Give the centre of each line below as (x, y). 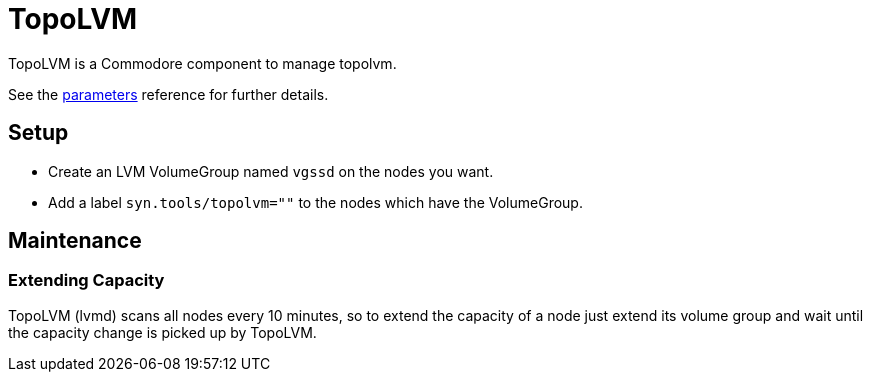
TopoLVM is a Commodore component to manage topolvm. (202, 63)
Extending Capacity (86, 280)
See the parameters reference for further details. (168, 94)
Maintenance (75, 241)
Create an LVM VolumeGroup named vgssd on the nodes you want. (271, 171)
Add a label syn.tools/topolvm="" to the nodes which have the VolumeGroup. (315, 202)
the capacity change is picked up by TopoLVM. (162, 332)
